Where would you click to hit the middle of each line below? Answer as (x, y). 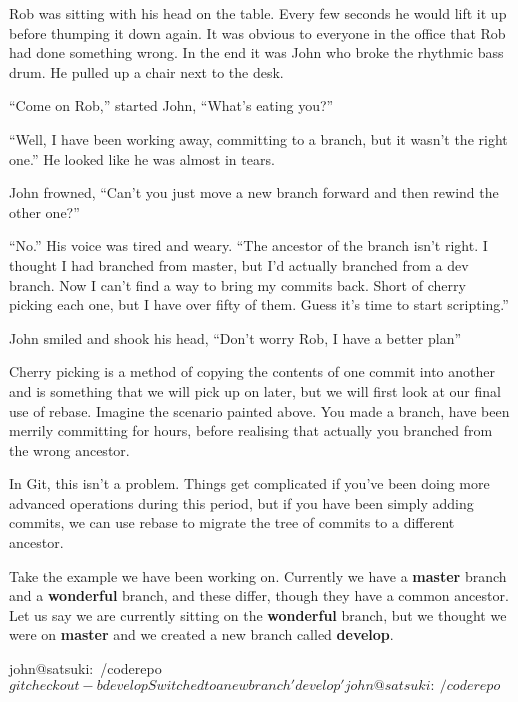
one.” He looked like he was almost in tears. (142, 158)
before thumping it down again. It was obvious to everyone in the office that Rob (257, 32)
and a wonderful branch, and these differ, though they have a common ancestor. (259, 595)
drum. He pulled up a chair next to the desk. (146, 71)
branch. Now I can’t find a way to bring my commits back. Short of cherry (237, 284)
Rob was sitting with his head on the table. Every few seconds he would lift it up (258, 13)
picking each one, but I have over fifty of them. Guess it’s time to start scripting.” (259, 304)
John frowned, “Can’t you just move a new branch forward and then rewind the (254, 192)
